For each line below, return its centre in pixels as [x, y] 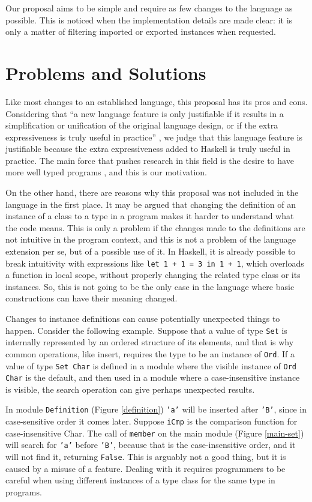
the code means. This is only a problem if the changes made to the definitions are [155, 227]
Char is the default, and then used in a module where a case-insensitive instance [153, 377]
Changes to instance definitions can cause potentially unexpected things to [143, 319]
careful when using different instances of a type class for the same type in [140, 480]
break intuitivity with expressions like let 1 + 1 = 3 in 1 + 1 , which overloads [155, 263]
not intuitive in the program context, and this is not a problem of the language [151, 239]
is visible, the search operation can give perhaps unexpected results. [130, 389]
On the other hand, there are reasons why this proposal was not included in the [152, 192]
